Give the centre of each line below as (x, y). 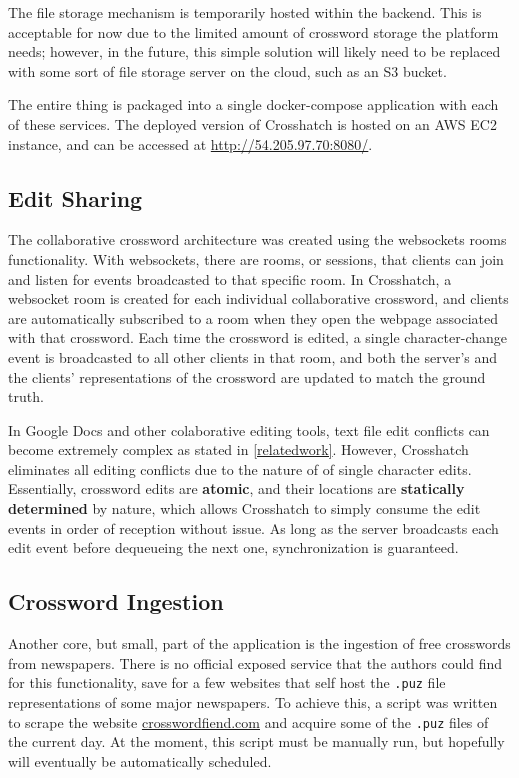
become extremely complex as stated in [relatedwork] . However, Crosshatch (238, 449)
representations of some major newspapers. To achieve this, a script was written (253, 701)
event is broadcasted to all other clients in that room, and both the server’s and (253, 356)
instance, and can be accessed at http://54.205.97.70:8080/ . (190, 143)
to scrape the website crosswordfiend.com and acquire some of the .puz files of (248, 721)
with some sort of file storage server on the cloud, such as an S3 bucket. (227, 70)
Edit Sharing (75, 197)
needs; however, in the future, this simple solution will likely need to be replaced (254, 51)
